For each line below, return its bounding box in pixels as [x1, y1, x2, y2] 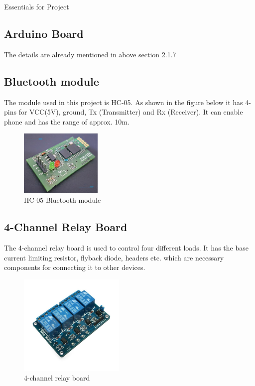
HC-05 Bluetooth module [24, 195, 101, 205]
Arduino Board [4, 25, 84, 41]
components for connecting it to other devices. [4, 262, 145, 272]
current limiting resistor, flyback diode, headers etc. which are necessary [4, 252, 224, 262]
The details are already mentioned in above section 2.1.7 [4, 49, 176, 59]
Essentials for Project [4, 1, 69, 11]
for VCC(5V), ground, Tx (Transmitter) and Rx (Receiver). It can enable [18, 107, 243, 117]
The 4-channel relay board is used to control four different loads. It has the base [4, 243, 249, 253]
